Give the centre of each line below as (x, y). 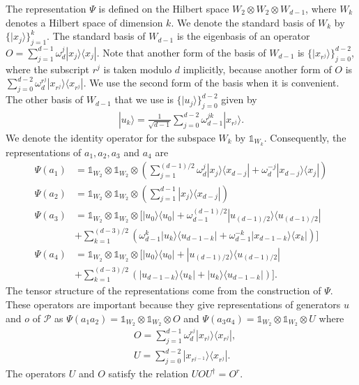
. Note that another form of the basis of (181, 52)
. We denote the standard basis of (243, 22)
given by (239, 99)
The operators (36, 373)
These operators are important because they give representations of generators (173, 304)
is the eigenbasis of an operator (243, 36)
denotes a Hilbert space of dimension (84, 22)
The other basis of (45, 99)
